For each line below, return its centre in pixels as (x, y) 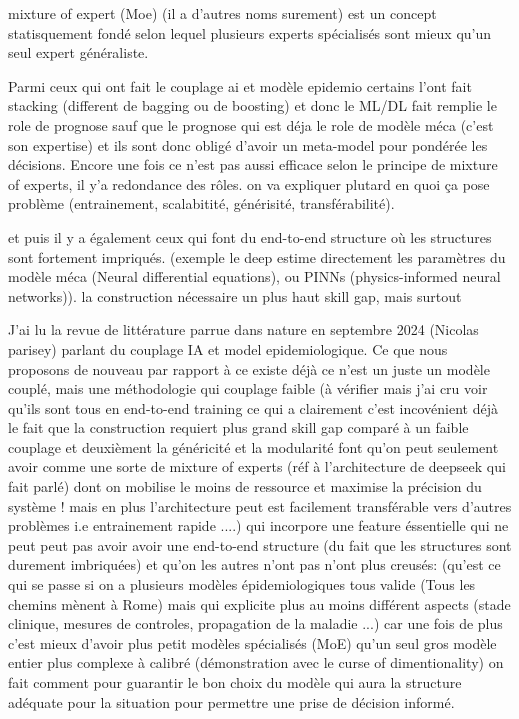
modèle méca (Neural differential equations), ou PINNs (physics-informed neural (254, 276)
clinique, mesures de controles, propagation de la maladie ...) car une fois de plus (255, 623)
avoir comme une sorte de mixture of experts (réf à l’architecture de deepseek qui (257, 466)
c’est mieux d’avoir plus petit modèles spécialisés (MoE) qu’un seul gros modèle (252, 642)
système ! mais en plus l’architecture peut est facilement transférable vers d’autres (260, 505)
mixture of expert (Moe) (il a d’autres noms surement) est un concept (222, 13)
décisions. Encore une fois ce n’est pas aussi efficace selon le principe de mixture (253, 164)
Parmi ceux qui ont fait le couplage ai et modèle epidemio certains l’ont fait (240, 85)
